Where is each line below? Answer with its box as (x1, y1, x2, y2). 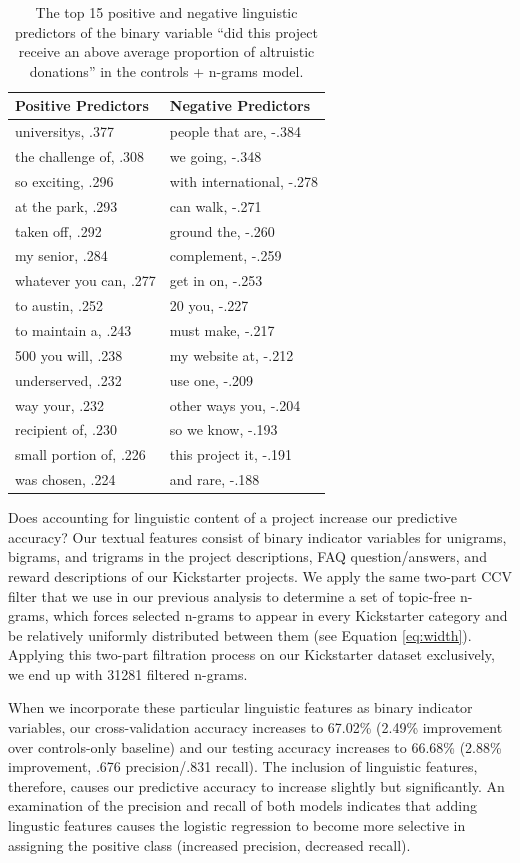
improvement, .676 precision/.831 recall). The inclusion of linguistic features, (8, 756, 478, 777)
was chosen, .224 (15, 469, 116, 490)
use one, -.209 (169, 369, 254, 390)
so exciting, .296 (15, 170, 114, 191)
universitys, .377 (15, 121, 114, 142)
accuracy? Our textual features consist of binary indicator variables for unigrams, (8, 526, 507, 547)
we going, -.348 (169, 146, 262, 167)
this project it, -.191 (169, 444, 293, 465)
